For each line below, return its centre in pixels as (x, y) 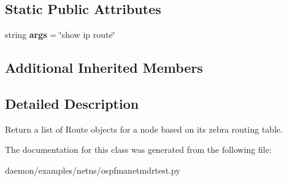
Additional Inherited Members (104, 68)
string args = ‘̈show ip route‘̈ (60, 35)
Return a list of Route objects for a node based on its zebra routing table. (144, 129)
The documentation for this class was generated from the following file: (138, 150)
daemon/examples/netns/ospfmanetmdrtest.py (93, 170)
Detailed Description (72, 103)
